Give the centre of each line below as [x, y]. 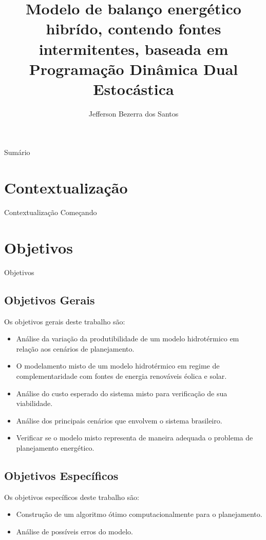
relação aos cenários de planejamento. [75, 348]
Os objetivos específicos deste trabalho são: [72, 497]
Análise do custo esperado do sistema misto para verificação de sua [122, 393]
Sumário [17, 152]
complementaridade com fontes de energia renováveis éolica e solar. [121, 376]
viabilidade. [34, 403]
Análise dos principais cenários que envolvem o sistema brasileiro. [119, 420]
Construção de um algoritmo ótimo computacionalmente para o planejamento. [139, 514]
